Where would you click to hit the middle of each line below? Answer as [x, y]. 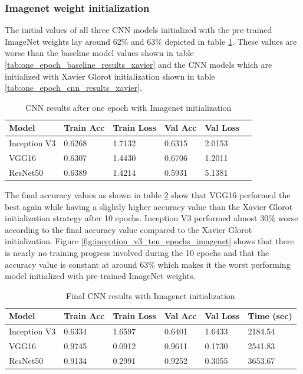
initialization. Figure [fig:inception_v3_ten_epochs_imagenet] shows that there [149, 241]
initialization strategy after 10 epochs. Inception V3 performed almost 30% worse [151, 218]
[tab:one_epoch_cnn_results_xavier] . [73, 88]
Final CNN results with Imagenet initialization [151, 295]
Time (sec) [270, 316]
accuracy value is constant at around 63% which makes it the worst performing [148, 264]
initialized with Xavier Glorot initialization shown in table [110, 76]
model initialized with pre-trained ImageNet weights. [100, 276]
